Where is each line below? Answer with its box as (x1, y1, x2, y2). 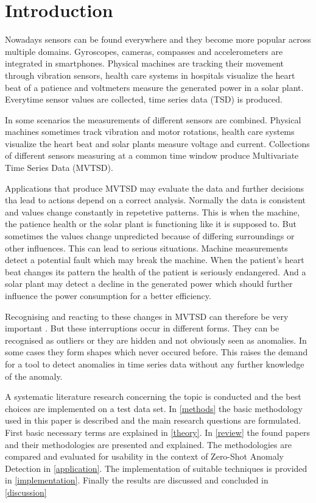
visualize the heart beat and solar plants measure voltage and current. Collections (5, 137, 310, 150)
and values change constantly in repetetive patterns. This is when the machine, (5, 205, 300, 218)
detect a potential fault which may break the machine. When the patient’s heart (5, 253, 304, 266)
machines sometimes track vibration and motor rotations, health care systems (5, 125, 295, 138)
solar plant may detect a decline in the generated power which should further (5, 277, 293, 290)
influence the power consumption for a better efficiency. (5, 289, 211, 302)
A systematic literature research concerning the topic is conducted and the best (5, 390, 301, 403)
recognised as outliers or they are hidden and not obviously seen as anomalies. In (5, 333, 307, 346)
